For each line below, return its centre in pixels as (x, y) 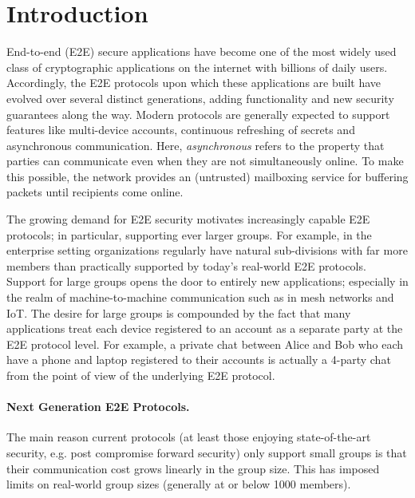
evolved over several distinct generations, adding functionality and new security (200, 98)
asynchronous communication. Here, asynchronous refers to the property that (196, 145)
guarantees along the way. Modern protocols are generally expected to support (198, 114)
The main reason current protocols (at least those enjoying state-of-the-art (189, 437)
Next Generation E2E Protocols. (98, 407)
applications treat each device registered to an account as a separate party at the (205, 328)
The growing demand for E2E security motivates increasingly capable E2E (188, 219)
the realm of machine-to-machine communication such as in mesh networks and (200, 297)
